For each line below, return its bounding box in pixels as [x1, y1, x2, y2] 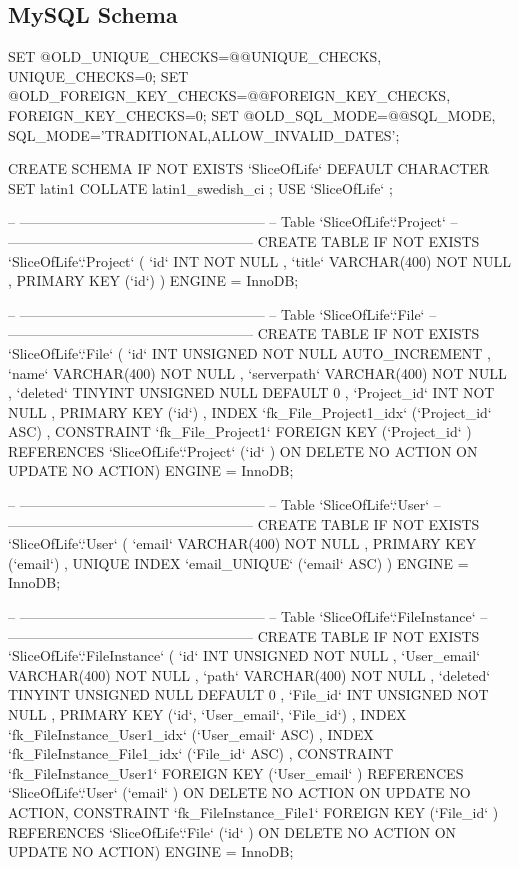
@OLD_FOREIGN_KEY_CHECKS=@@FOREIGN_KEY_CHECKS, [8, 85, 451, 106]
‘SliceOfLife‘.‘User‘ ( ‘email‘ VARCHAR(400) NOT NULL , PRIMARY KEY [8, 533, 477, 554]
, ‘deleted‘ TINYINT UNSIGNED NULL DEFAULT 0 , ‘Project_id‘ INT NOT [8, 382, 495, 403]
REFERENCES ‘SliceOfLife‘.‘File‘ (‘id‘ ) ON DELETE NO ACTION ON [8, 821, 457, 842]
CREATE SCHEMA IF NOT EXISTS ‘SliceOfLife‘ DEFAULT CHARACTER [8, 158, 490, 179]
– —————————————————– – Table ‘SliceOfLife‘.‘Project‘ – [8, 211, 458, 232]
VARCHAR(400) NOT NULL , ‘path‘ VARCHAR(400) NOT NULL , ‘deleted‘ [8, 664, 491, 685]
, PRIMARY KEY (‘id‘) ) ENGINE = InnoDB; [8, 270, 299, 291]
